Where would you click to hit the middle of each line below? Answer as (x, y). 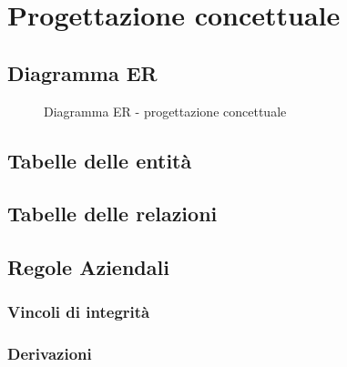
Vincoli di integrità (79, 312)
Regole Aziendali (88, 267)
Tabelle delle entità (100, 160)
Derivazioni (50, 354)
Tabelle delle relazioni (112, 214)
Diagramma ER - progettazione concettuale (165, 111)
